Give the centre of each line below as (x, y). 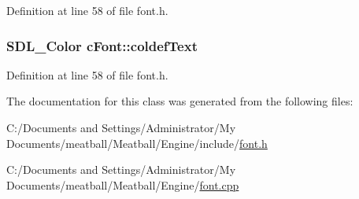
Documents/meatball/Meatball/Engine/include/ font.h (137, 143)
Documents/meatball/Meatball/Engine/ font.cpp (123, 184)
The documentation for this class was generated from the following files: (180, 101)
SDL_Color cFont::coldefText (102, 45)
